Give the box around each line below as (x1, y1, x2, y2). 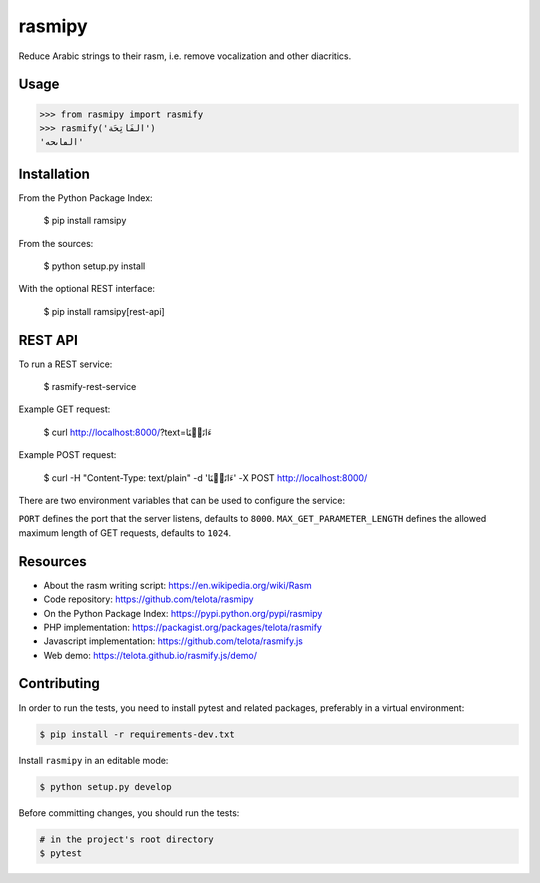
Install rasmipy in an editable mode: (18, 754, 169, 766)
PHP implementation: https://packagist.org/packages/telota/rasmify (43, 621, 322, 633)
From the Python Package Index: (18, 191, 154, 204)
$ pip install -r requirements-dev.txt (39, 728, 235, 740)
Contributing (18, 675, 100, 692)
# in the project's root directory (39, 833, 214, 845)
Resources (18, 553, 87, 570)
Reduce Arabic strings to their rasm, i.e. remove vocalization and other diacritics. (18, 50, 352, 62)
